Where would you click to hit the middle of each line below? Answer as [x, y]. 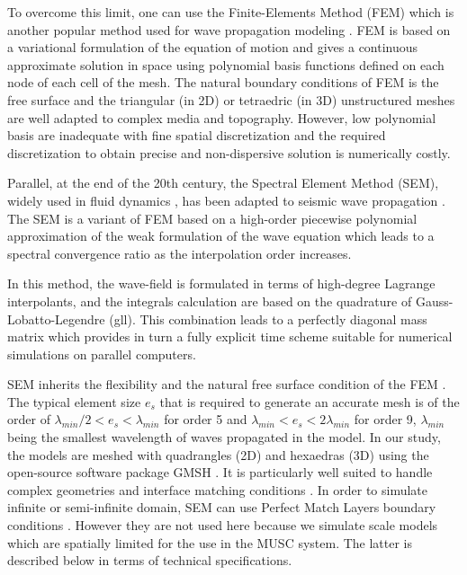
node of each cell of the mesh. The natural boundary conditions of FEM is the [223, 82]
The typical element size [74, 401]
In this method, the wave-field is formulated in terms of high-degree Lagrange [221, 283]
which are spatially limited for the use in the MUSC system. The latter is [210, 542]
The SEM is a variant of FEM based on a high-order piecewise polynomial [212, 218]
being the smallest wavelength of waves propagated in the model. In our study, [224, 437]
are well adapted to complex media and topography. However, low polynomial [222, 117]
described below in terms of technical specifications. [150, 560]
